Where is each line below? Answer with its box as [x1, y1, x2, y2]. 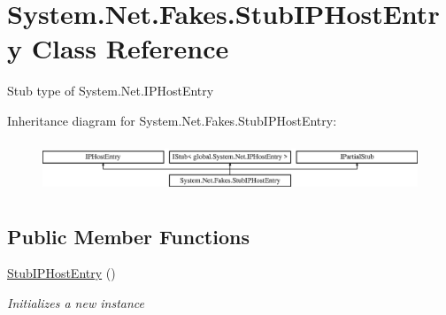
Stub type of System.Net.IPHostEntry [7, 81, 214, 100]
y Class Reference [7, 30, 229, 66]
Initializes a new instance [7, 293, 144, 311]
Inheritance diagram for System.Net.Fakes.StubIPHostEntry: [7, 111, 337, 129]
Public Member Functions [7, 222, 250, 250]
